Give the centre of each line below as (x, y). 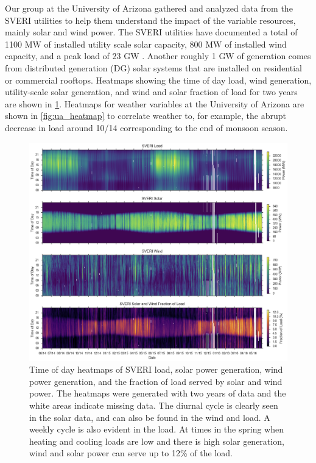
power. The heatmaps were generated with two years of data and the (158, 393)
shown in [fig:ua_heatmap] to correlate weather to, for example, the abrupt (146, 116)
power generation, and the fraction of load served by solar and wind (156, 381)
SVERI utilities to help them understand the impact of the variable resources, (150, 20)
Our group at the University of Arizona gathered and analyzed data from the (149, 8)
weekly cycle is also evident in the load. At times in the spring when (156, 429)
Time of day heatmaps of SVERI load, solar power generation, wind (156, 369)
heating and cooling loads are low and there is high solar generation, (157, 441)
